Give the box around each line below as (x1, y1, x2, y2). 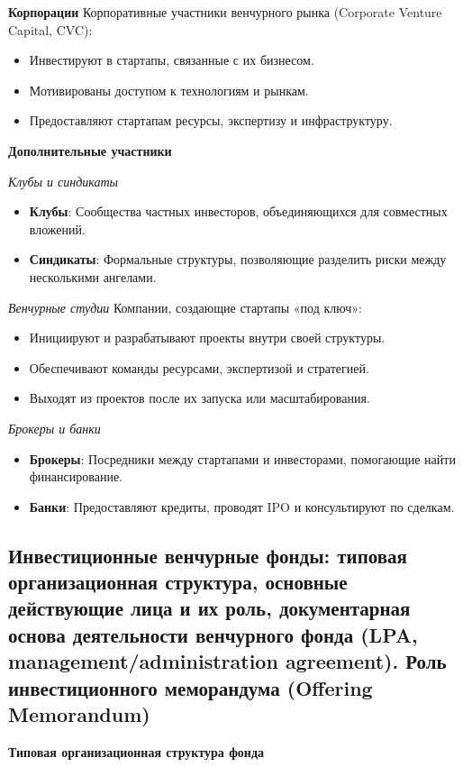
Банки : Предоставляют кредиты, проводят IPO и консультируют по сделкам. (29, 497, 455, 516)
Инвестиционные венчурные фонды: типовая (8, 541, 407, 569)
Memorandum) (8, 700, 150, 728)
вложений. (29, 219, 86, 238)
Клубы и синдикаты (8, 171, 119, 190)
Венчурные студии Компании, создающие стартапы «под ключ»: (8, 297, 362, 316)
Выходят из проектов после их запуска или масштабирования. (29, 388, 370, 407)
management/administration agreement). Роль (8, 647, 447, 675)
